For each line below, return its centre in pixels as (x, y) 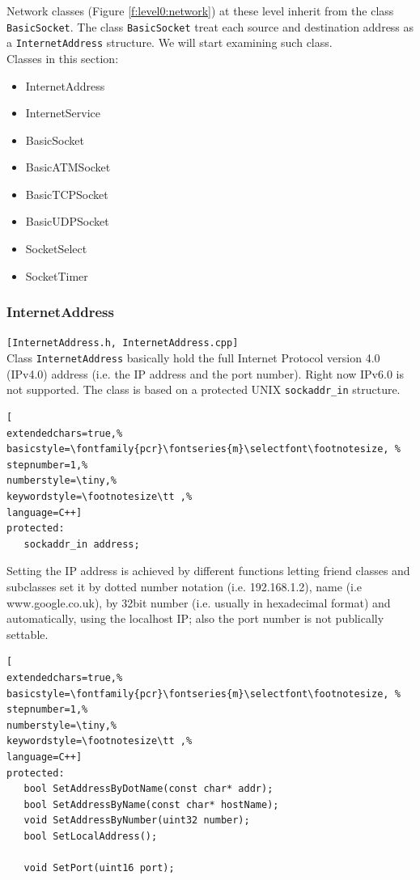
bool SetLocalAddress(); (91, 836)
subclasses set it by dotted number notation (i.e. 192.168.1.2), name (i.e (185, 586)
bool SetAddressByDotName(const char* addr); (148, 789)
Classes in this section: (63, 58)
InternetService (63, 113)
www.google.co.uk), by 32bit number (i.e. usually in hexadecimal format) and (199, 602)
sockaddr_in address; (82, 544)
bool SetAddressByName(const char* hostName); (151, 804)
